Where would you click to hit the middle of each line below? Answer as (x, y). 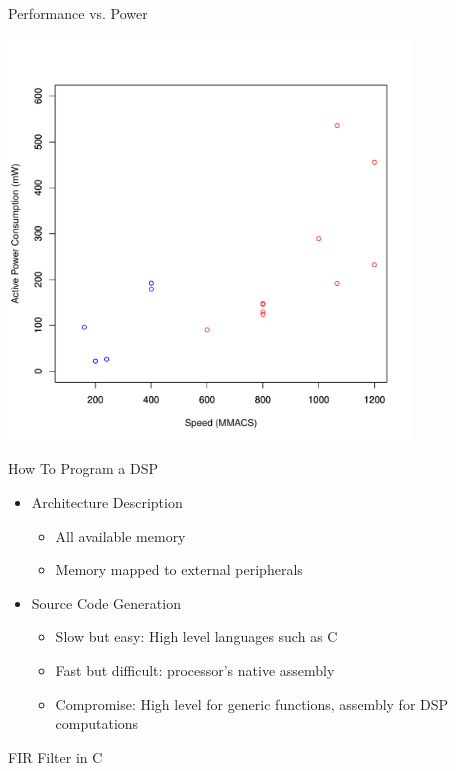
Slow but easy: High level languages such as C (196, 636)
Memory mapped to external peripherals (179, 569)
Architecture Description (107, 501)
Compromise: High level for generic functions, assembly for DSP (252, 703)
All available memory (120, 535)
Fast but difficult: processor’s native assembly (195, 669)
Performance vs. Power (78, 13)
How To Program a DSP (83, 468)
